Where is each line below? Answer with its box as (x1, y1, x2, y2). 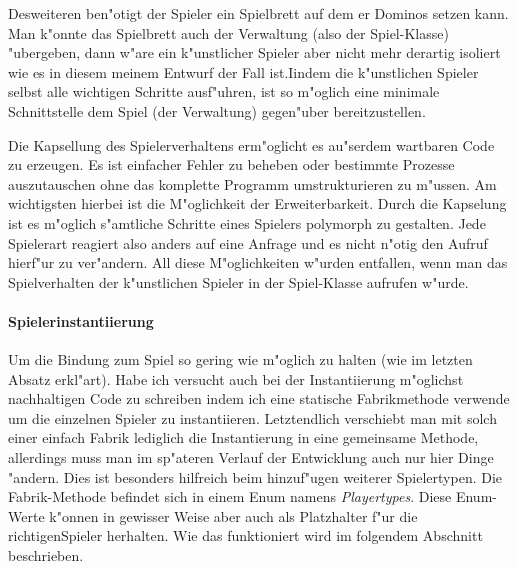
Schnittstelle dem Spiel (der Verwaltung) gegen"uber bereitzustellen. (8, 100, 426, 121)
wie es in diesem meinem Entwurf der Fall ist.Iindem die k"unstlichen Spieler (8, 61, 479, 82)
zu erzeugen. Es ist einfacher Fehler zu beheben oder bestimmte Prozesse (8, 154, 455, 175)
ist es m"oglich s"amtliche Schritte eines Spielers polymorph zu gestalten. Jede (8, 212, 486, 233)
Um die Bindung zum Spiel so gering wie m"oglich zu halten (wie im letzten (8, 349, 473, 370)
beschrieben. (8, 545, 84, 566)
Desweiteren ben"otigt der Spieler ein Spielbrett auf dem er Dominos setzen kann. (8, 3, 509, 23)
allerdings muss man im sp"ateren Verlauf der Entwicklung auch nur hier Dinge (8, 447, 494, 468)
